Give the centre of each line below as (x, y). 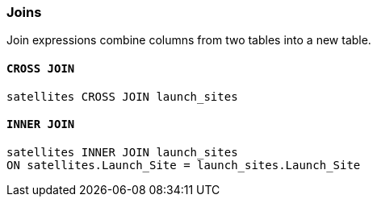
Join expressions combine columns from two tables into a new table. (189, 40)
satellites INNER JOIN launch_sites (122, 152)
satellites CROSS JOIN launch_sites (122, 96)
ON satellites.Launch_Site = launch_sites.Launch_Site (184, 165)
